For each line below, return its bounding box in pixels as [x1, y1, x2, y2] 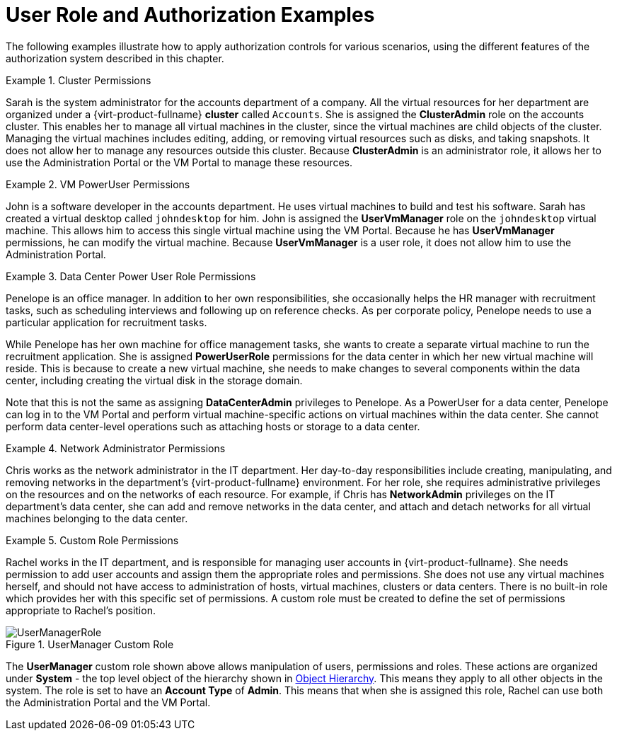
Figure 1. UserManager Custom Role [6, 638, 174, 650]
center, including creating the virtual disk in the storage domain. [6, 374, 303, 386]
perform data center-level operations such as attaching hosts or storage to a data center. [6, 420, 420, 432]
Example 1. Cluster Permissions [6, 74, 151, 86]
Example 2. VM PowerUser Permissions [6, 178, 190, 190]
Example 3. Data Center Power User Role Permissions [6, 270, 256, 282]
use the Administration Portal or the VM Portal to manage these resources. [6, 156, 353, 168]
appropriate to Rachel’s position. [6, 604, 156, 616]
